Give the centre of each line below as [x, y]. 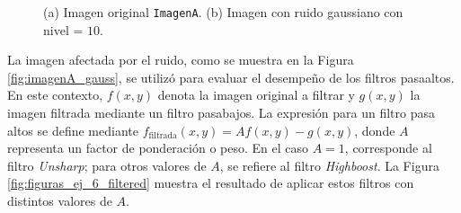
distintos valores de [60, 200]
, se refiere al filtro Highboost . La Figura [329, 165]
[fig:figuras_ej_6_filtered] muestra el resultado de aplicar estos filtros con [211, 183]
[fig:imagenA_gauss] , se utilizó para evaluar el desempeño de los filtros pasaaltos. [231, 77]
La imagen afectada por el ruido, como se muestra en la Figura [181, 60]
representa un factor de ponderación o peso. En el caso [158, 148]
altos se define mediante [73, 130]
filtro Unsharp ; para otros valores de [107, 165]
